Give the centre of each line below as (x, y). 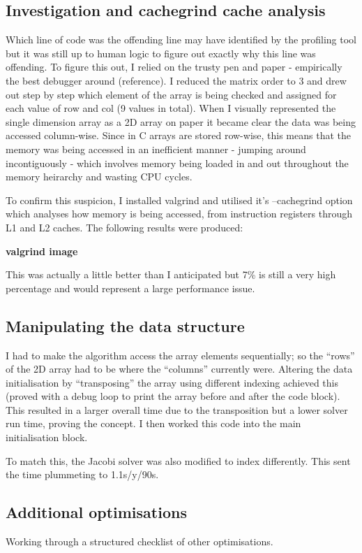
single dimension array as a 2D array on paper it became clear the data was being (181, 121)
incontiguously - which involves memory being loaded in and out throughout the (177, 163)
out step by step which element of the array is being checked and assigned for (171, 94)
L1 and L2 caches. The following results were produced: (125, 227)
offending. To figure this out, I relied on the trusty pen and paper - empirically (174, 67)
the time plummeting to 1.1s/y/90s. (82, 474)
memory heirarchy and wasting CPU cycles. (99, 177)
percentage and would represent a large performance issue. (130, 288)
